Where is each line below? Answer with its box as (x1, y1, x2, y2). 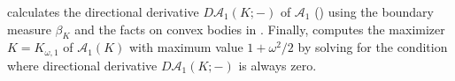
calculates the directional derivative (7, 3, 199, 20)
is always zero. (238, 55, 317, 74)
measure (7, 19, 51, 38)
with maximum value (128, 38, 243, 56)
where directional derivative (7, 55, 158, 74)
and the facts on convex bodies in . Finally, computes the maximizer (74, 19, 445, 38)
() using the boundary (314, 3, 434, 20)
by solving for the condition (297, 38, 448, 56)
